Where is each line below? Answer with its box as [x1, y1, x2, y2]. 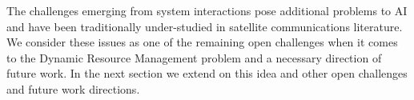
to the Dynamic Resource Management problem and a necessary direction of [6, 49, 382, 66]
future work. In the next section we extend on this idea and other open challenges [6, 65, 408, 82]
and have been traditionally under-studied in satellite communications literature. [6, 18, 403, 34]
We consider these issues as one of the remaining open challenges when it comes [6, 34, 398, 50]
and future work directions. [6, 80, 140, 97]
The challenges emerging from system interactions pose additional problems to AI [6, 2, 408, 18]
